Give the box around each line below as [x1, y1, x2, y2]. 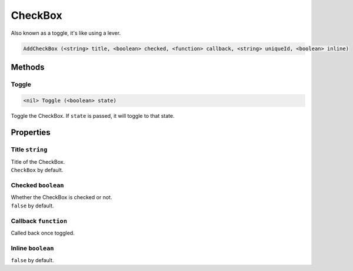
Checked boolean [11, 181, 64, 189]
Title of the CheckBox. [11, 158, 65, 165]
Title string [11, 146, 48, 154]
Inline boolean [11, 244, 54, 252]
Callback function [11, 217, 68, 225]
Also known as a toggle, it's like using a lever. [11, 29, 121, 37]
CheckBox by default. [11, 167, 64, 174]
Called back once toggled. [11, 229, 75, 236]
